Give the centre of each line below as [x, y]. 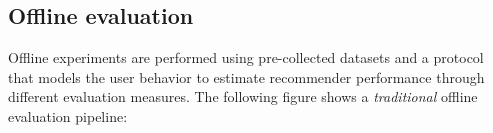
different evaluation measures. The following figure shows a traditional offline [243, 96]
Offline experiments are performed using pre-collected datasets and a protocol [246, 57]
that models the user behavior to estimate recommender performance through [246, 76]
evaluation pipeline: [68, 115]
